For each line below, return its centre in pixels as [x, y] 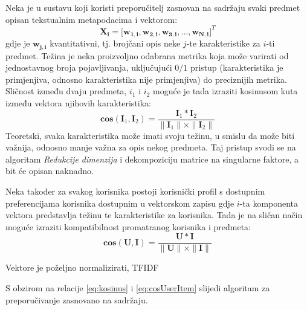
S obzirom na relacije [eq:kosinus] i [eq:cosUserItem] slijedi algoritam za [138, 288]
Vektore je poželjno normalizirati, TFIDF [82, 267]
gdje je [18, 43]
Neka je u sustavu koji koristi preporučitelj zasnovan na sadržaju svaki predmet [153, 7]
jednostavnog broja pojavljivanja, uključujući [89, 67]
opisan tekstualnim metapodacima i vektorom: [92, 19]
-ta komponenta [269, 203]
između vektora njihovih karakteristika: [78, 102]
